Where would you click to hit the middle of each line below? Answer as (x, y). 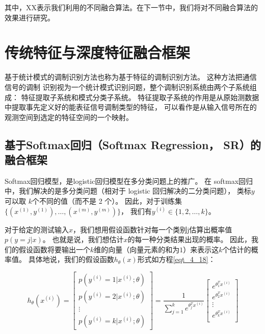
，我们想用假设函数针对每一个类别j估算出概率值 (153, 229)
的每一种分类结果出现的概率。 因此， (190, 239)
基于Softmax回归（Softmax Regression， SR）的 (133, 144)
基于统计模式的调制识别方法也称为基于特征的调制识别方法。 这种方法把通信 (131, 77)
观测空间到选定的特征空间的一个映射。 (69, 117)
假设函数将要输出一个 (54, 249)
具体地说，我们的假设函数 (71, 259)
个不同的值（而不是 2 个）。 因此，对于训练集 (107, 201)
